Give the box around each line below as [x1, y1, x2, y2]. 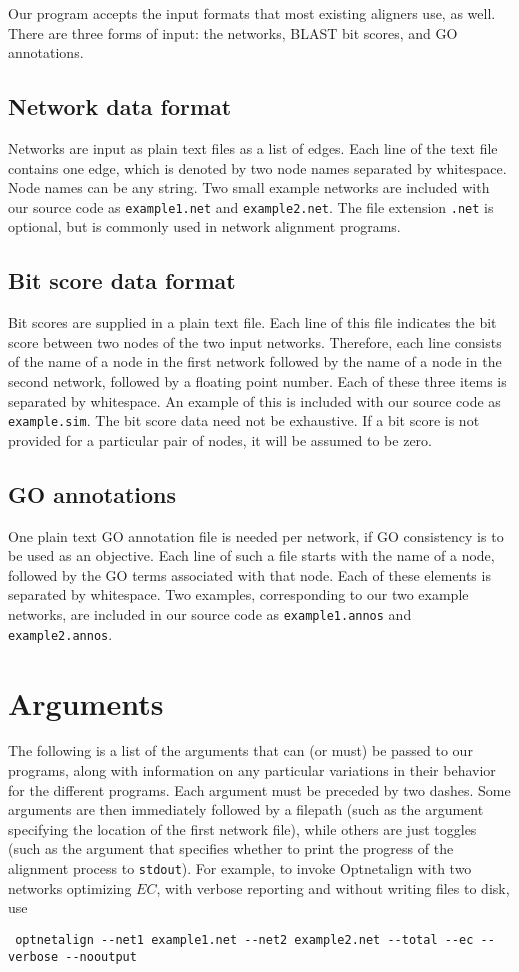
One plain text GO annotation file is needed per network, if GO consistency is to [8, 525, 504, 546]
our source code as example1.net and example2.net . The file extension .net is [8, 196, 494, 217]
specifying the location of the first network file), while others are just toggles [8, 818, 477, 839]
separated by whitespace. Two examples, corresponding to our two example [8, 584, 469, 605]
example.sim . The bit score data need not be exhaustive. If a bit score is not [8, 410, 480, 431]
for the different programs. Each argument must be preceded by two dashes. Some [8, 779, 511, 800]
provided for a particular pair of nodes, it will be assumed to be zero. [8, 429, 432, 450]
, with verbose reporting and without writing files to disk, [156, 877, 510, 898]
